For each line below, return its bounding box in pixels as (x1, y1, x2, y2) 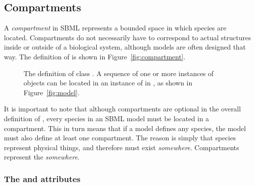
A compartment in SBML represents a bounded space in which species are (4, 23, 227, 33)
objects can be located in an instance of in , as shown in (24, 78, 193, 88)
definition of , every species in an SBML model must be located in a (4, 113, 209, 123)
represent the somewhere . (4, 152, 80, 162)
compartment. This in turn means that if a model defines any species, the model (4, 123, 246, 133)
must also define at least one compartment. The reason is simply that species (4, 133, 236, 143)
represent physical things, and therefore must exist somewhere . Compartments (4, 142, 239, 152)
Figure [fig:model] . (24, 87, 80, 97)
